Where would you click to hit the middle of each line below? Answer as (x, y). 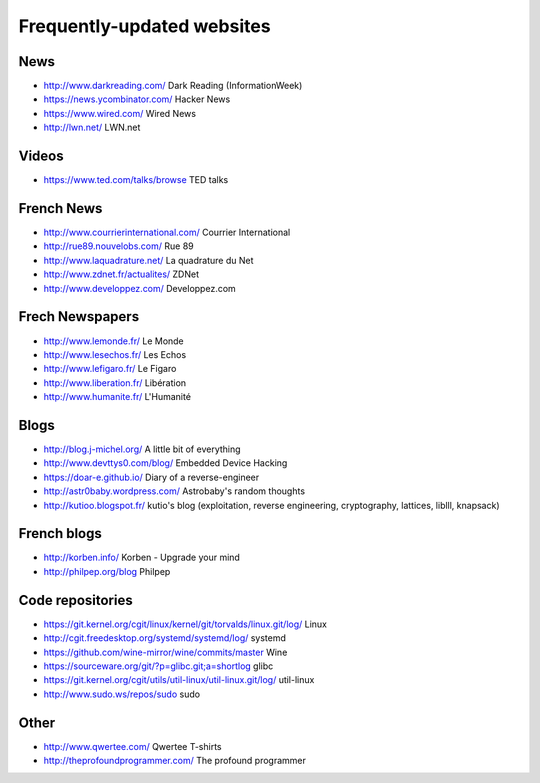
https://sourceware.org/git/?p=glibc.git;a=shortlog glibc (158, 666)
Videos (41, 156)
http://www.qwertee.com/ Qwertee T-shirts (132, 746)
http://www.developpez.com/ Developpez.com (140, 288)
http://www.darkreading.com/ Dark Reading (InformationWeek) (173, 86)
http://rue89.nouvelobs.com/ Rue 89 (118, 246)
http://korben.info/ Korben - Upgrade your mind (141, 557)
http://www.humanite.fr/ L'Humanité (117, 397)
